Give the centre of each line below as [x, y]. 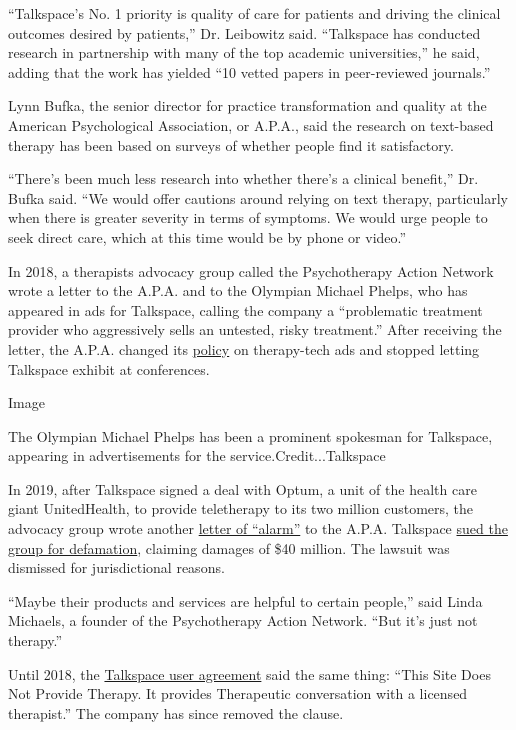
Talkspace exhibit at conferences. [109, 368]
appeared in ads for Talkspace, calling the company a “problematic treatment [245, 309]
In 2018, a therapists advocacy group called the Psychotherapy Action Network [251, 270]
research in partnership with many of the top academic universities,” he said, [244, 52]
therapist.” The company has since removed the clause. [176, 712]
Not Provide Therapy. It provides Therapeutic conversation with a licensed [238, 693]
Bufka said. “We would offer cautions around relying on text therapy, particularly [258, 197]
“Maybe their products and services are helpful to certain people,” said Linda [245, 600]
